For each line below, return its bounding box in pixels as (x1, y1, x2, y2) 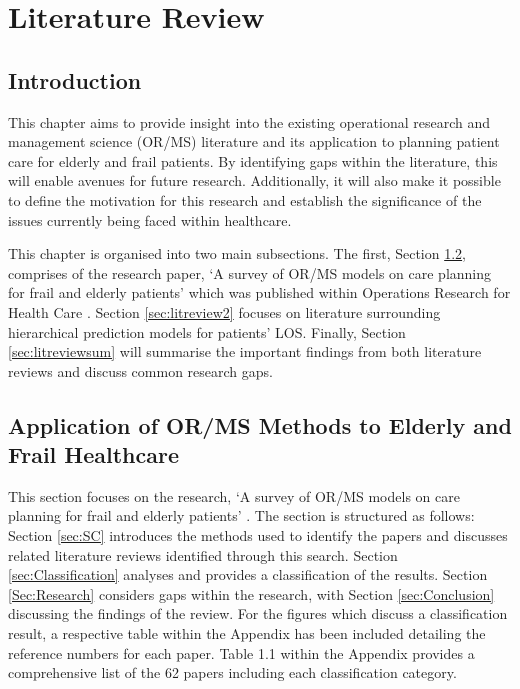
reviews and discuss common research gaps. (8, 360, 273, 381)
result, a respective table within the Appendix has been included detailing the (8, 623, 486, 644)
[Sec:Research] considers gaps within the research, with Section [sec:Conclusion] (8, 583, 495, 604)
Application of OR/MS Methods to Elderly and (8, 409, 512, 440)
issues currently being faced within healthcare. (8, 209, 292, 230)
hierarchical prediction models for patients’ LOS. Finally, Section (8, 321, 406, 342)
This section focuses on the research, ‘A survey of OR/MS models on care (8, 485, 460, 506)
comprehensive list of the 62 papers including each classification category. (8, 662, 457, 683)
